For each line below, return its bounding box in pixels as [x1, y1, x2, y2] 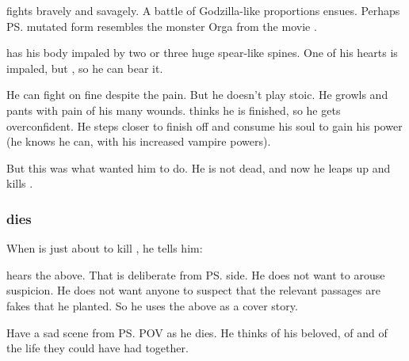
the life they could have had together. [6, 340, 189, 356]
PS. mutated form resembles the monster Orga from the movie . [6, 17, 317, 34]
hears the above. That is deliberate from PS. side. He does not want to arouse [6, 266, 385, 283]
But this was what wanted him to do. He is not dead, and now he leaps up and [6, 159, 391, 176]
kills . [6, 175, 33, 192]
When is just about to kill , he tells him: [6, 240, 203, 256]
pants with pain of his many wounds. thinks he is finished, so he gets [6, 101, 341, 118]
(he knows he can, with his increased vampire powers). [6, 133, 271, 150]
